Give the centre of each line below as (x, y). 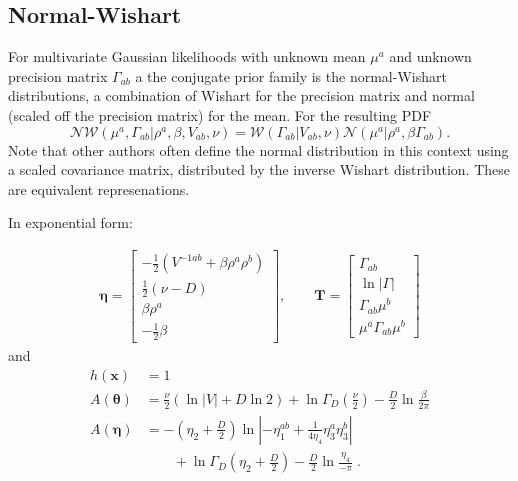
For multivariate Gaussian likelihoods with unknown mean (187, 56)
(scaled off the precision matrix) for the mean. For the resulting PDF (220, 114)
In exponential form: (70, 222)
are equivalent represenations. (99, 188)
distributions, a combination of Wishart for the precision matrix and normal (241, 95)
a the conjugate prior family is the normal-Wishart (291, 75)
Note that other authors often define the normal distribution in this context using (258, 149)
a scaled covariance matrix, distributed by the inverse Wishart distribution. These (259, 169)
